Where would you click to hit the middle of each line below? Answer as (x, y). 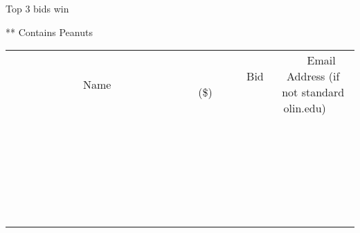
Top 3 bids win (37, 8)
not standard (313, 92)
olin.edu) (305, 108)
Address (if (313, 76)
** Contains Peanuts (49, 32)
